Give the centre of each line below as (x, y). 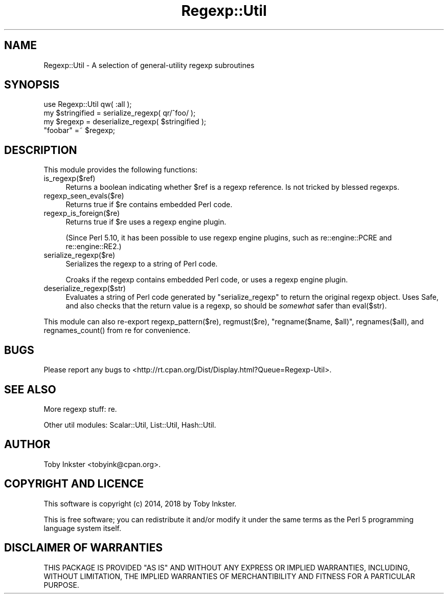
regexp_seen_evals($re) (84, 196)
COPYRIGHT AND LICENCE (74, 484)
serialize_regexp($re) (80, 255)
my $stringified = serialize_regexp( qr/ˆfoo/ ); (120, 113)
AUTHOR (27, 445)
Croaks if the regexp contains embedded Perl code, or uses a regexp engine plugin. (207, 280)
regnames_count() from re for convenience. (117, 330)
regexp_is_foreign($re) (82, 213)
